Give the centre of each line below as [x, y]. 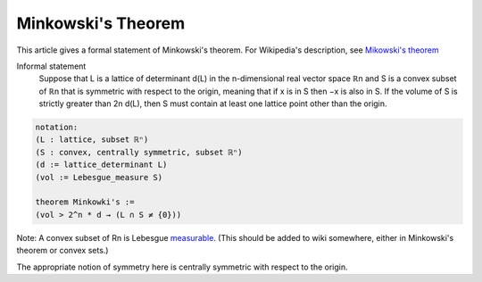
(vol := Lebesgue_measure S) [99, 177]
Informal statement [51, 66]
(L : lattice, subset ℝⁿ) [92, 140]
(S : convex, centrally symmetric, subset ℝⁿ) [139, 152]
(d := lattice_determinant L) [101, 165]
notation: [57, 128]
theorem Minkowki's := [85, 202]
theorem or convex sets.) [62, 251]
